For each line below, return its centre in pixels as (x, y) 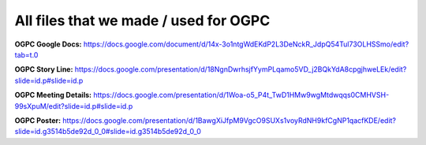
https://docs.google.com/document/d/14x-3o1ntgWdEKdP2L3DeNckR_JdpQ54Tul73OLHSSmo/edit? (246, 44)
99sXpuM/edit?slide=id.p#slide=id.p (74, 106)
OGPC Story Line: (44, 69)
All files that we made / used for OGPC (142, 20)
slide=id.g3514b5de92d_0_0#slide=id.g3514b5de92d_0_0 (108, 132)
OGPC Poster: (38, 120)
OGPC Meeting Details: (53, 95)
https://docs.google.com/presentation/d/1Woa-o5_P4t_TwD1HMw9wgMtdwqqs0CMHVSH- (241, 95)
